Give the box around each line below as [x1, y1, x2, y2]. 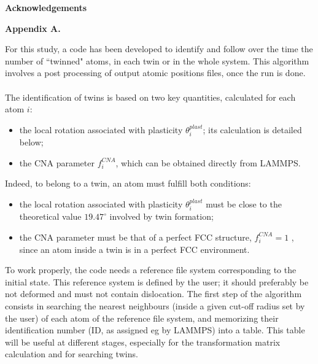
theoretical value [19, 210, 82, 223]
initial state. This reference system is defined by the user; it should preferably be [5, 275, 309, 288]
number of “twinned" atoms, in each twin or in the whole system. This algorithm [5, 54, 309, 67]
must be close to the [206, 197, 282, 210]
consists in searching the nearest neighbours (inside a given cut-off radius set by [5, 299, 305, 312]
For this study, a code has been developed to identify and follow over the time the [5, 42, 313, 55]
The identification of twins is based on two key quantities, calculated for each [5, 90, 296, 103]
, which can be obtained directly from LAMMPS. [115, 156, 301, 169]
